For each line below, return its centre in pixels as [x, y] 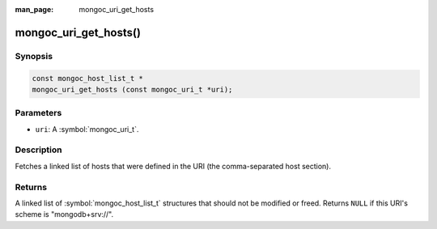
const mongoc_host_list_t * [87, 78]
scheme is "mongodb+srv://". [64, 214]
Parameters [38, 113]
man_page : [34, 9]
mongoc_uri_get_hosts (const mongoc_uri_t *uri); [132, 89]
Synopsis [34, 56]
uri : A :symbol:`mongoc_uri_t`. [87, 129]
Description [38, 150]
